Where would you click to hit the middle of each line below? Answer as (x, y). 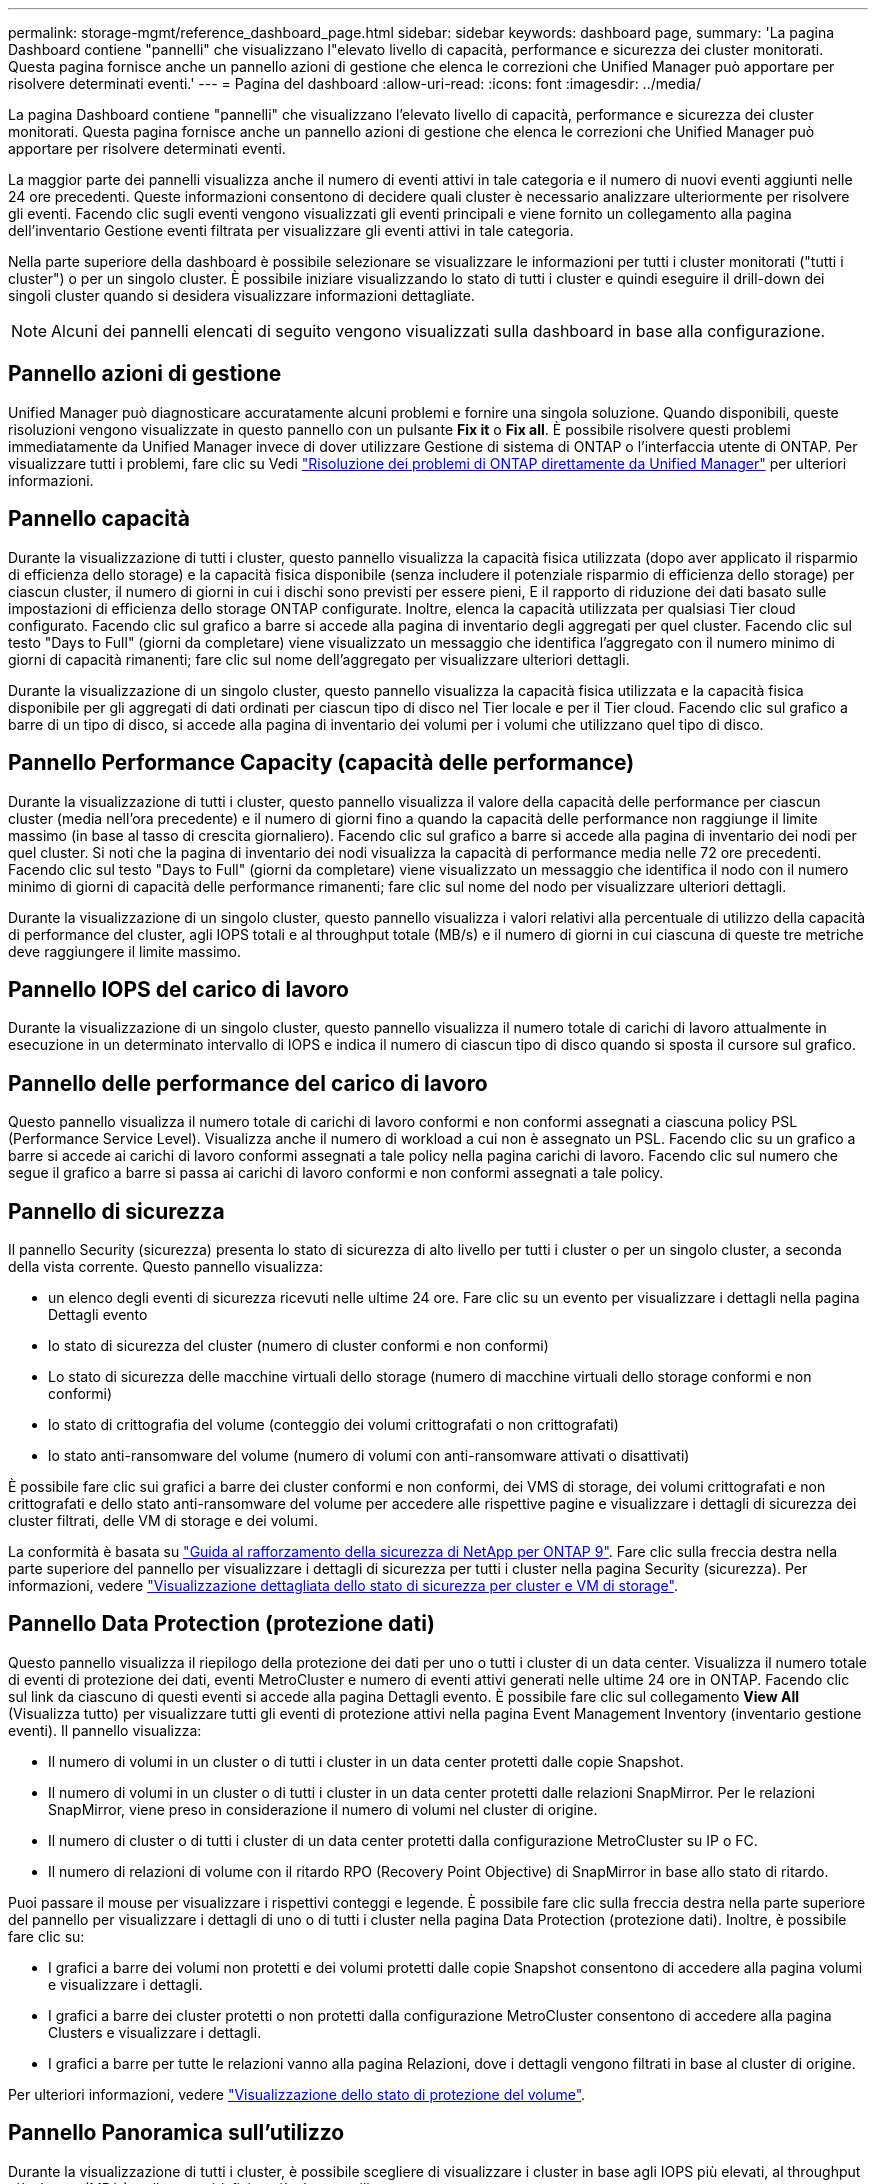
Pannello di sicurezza (116, 1211)
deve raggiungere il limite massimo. (124, 951)
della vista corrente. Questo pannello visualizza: (165, 1267)
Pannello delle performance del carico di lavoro (248, 1083)
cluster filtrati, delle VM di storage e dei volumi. (163, 1521)
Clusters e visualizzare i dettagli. (155, 2032)
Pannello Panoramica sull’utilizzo (176, 2133)
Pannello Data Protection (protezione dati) (221, 1624)
